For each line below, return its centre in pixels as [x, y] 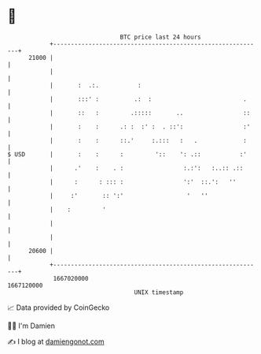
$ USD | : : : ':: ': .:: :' [127, 154]
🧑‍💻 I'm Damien [31, 326]
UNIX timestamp [159, 292]
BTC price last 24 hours [160, 37]
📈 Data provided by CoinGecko [59, 307]
